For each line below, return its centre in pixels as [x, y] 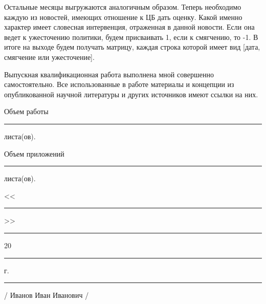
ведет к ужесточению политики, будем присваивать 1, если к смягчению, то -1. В [131, 37]
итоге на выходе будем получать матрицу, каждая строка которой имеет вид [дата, [132, 47]
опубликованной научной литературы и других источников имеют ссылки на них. [131, 94]
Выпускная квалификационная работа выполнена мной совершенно [109, 74]
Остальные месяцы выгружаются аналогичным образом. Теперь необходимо [123, 7]
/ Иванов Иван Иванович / [47, 295]
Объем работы [26, 111]
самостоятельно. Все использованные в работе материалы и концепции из [119, 84]
